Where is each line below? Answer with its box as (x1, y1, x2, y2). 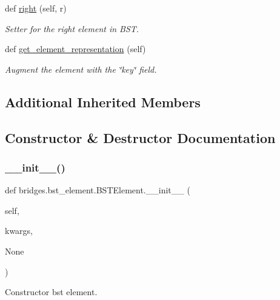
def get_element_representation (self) (5, 42, 146, 55)
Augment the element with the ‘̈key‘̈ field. (5, 62, 157, 75)
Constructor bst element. (5, 285, 98, 298)
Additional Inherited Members (5, 92, 201, 111)
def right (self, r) (5, 2, 67, 14)
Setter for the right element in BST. (5, 22, 139, 35)
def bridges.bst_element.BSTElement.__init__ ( (5, 184, 190, 196)
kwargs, (5, 224, 33, 237)
